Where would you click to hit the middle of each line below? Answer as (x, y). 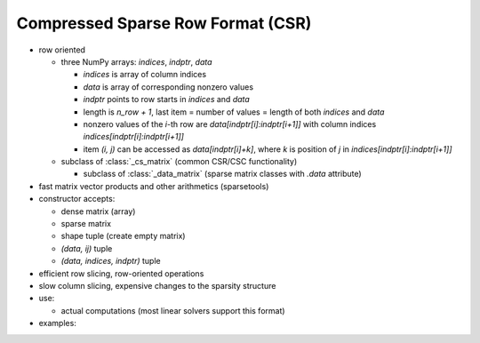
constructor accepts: (77, 199)
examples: (58, 323)
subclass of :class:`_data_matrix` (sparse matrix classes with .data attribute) (222, 174)
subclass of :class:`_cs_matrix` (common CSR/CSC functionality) (179, 162)
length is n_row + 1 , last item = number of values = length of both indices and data (234, 112)
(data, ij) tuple (87, 248)
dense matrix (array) (98, 211)
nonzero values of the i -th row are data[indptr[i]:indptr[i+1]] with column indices (230, 124)
